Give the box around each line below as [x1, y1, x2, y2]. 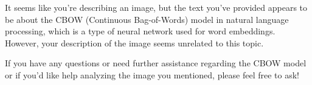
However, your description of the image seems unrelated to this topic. [5, 36, 264, 49]
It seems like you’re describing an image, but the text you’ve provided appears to [5, 1, 308, 13]
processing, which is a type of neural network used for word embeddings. [5, 25, 276, 37]
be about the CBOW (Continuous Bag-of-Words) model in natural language [5, 13, 289, 25]
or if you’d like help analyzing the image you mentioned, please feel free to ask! [5, 68, 299, 81]
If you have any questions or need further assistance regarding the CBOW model [5, 57, 307, 69]
